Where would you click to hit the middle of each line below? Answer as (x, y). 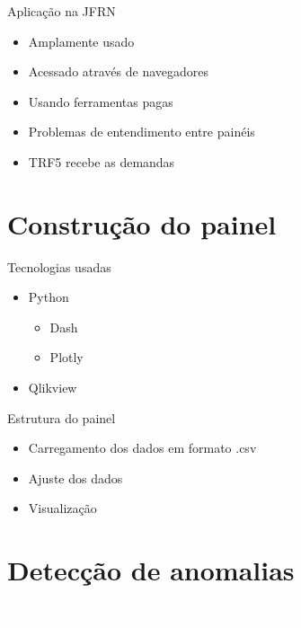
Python (49, 297)
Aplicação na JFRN (62, 11)
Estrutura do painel (62, 417)
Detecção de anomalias (151, 570)
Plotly (66, 357)
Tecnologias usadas (59, 266)
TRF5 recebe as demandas (102, 161)
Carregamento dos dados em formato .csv (142, 448)
